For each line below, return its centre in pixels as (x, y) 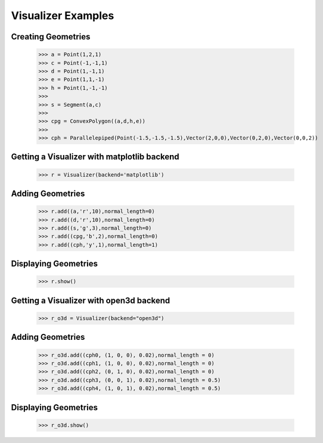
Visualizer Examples (63, 16)
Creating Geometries (51, 37)
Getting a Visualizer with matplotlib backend (95, 157)
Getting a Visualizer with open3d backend (91, 300)
